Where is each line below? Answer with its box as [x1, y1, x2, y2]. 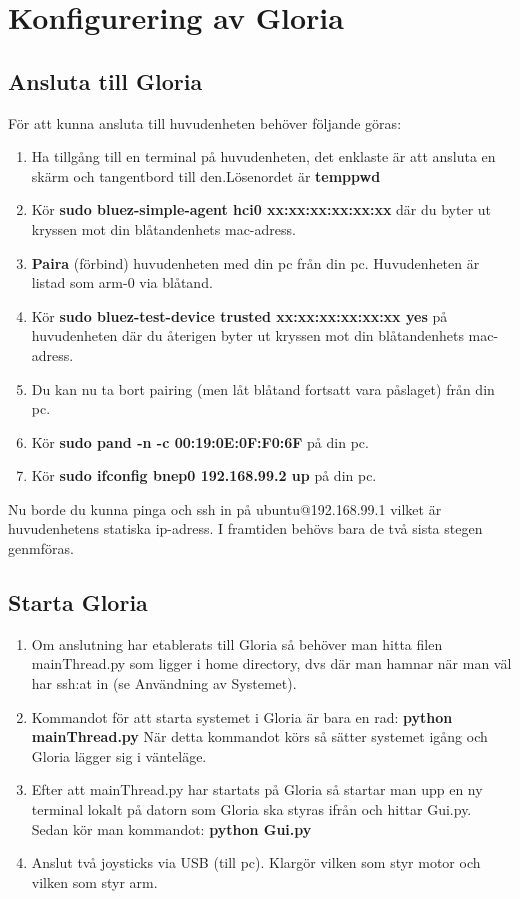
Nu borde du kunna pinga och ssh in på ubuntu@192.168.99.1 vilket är [8, 498, 442, 519]
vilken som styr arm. [31, 871, 158, 892]
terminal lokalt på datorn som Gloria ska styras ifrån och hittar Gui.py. [31, 799, 472, 820]
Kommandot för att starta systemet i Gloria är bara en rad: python [31, 706, 453, 727]
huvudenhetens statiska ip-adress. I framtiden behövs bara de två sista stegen [8, 518, 483, 539]
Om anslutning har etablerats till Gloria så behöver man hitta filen [31, 633, 443, 654]
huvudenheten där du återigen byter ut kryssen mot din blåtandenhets [31, 325, 464, 346]
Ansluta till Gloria [8, 65, 203, 96]
